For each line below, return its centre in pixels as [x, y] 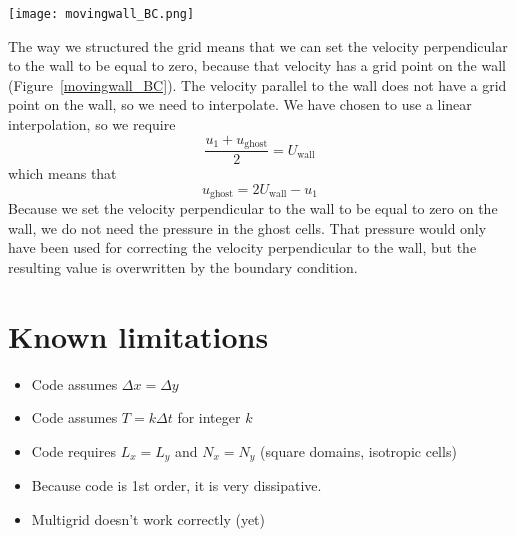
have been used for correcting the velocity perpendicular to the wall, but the [242, 247]
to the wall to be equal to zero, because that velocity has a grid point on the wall [257, 65]
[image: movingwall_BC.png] [101, 14]
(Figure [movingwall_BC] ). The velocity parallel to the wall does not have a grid [257, 84]
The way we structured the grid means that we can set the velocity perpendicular [258, 45]
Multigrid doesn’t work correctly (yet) [148, 518]
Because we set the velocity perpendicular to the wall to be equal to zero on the [253, 208]
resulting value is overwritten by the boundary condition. [183, 266]
